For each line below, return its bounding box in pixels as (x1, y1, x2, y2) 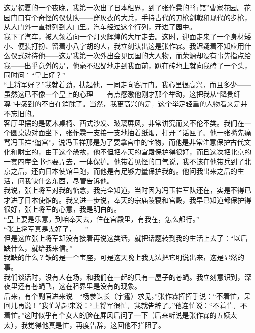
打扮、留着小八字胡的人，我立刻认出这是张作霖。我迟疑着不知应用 (31, 41, 244, 51)
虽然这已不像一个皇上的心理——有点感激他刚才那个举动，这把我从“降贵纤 (4, 89, 241, 99)
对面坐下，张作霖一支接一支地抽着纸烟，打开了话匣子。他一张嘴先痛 (31, 127, 251, 137)
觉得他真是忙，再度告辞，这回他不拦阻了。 (27, 319, 165, 330)
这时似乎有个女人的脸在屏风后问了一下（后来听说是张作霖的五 (24, 310, 224, 320)
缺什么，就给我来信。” (4, 242, 73, 253)
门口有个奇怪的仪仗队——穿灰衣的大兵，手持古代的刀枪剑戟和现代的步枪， (10, 12, 251, 22)
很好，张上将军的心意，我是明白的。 (4, 204, 121, 214)
